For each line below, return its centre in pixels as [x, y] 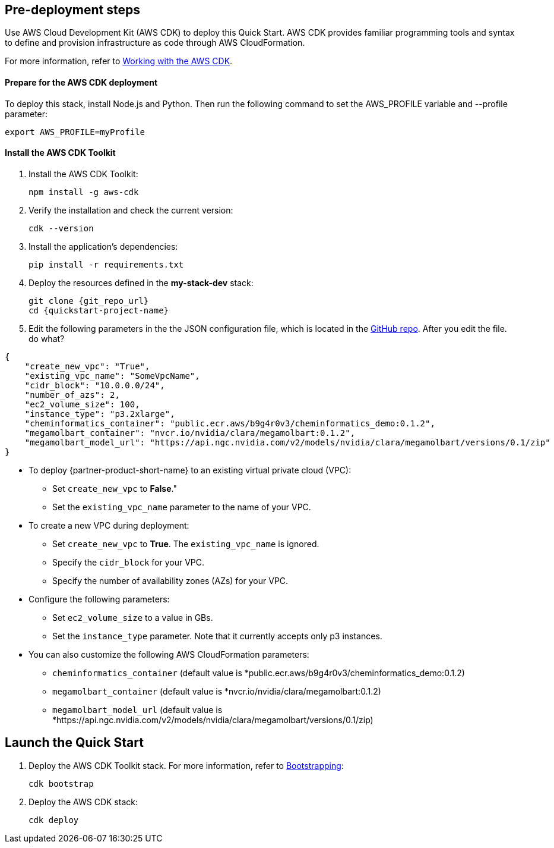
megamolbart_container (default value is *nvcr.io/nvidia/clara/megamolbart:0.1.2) [217, 691]
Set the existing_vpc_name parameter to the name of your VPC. [182, 507]
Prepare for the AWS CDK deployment [81, 83]
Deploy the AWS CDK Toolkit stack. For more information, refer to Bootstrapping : [186, 765]
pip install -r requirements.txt [106, 264]
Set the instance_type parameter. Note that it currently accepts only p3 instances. [217, 636]
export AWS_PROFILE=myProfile [75, 132]
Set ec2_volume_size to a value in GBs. [133, 617]
